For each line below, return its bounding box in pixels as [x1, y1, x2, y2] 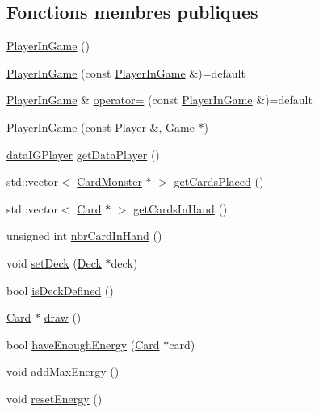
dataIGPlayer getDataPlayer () [6, 145, 160, 162]
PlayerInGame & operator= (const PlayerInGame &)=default [6, 91, 313, 108]
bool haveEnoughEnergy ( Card [6, 335, 160, 352]
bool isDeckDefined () [6, 281, 114, 298]
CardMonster [77, 173, 142, 190]
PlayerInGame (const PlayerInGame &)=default [6, 64, 246, 81]
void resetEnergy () [6, 390, 103, 407]
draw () [44, 309, 82, 326]
